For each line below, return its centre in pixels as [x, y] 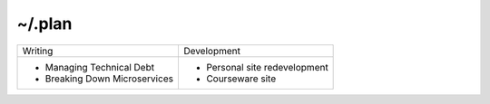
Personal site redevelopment [267, 67]
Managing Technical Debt [99, 67]
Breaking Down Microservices [109, 79]
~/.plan [44, 24]
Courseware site [241, 79]
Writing [38, 51]
